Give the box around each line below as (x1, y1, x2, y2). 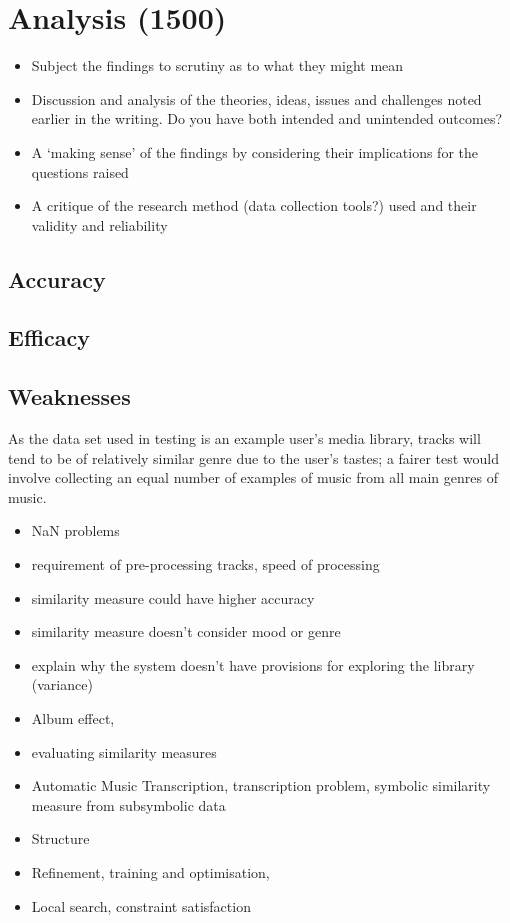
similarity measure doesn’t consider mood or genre (31, 621, 341, 642)
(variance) (31, 674, 93, 695)
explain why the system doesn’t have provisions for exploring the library (31, 654, 475, 675)
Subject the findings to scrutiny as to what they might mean (31, 55, 404, 76)
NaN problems (31, 520, 120, 541)
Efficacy (8, 322, 90, 353)
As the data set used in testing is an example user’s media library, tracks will (8, 428, 481, 449)
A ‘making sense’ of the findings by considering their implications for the (31, 141, 478, 162)
